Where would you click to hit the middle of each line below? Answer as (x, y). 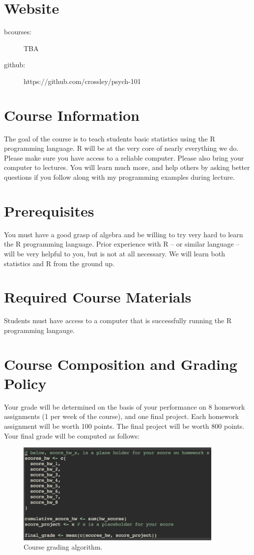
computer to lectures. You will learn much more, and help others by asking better (127, 167)
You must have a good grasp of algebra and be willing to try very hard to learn (124, 234)
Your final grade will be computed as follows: (72, 435)
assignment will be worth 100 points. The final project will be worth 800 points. (124, 426)
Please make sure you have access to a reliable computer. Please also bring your (124, 157)
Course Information (72, 115)
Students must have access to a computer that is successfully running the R (118, 320)
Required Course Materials (98, 297)
